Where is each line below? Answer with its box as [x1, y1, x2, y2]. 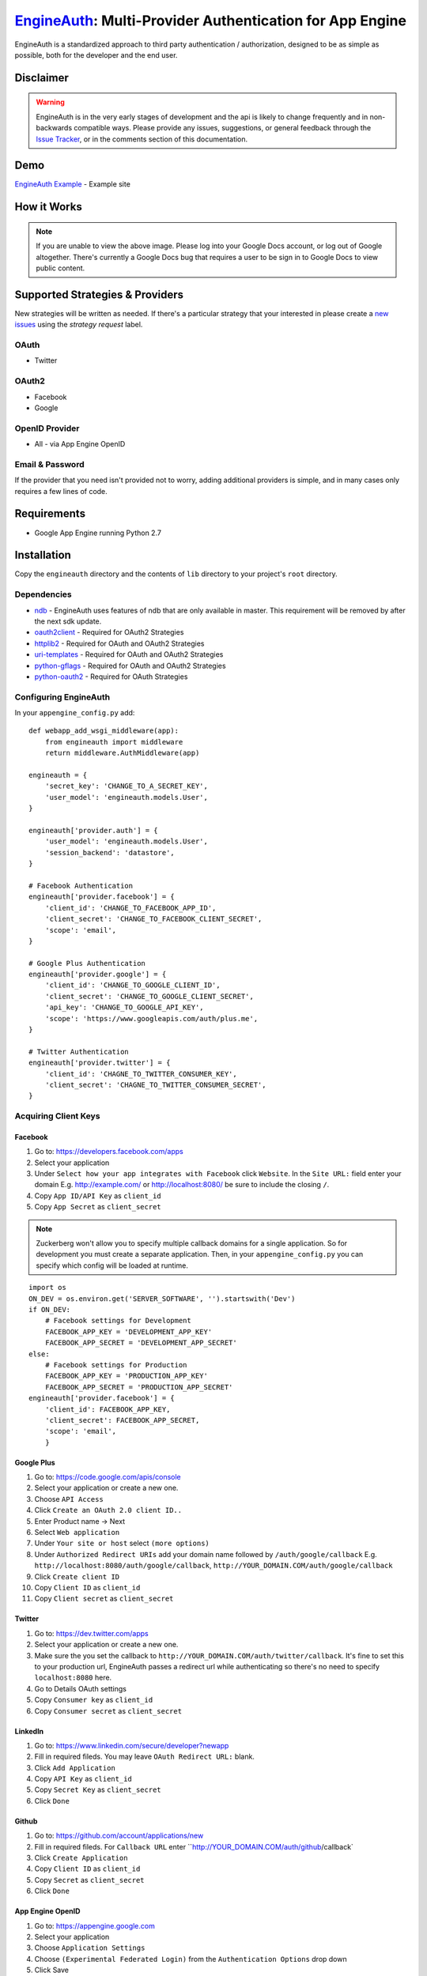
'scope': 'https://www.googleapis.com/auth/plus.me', [44, 1014, 259, 1023]
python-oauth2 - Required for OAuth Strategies [34, 672, 188, 681]
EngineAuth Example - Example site [14, 179, 130, 189]
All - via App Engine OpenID [34, 439, 126, 449]
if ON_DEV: [28, 1305, 71, 1314]
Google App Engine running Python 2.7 [34, 528, 162, 537]
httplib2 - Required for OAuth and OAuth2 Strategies [34, 639, 205, 648]
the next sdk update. [34, 617, 102, 626]
